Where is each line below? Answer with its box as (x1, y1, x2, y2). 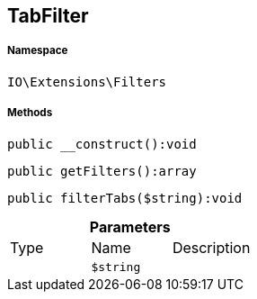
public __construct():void (7, 136, 197, 151)
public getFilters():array (7, 163, 197, 178)
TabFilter (7, 5, 89, 27)
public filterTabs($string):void (7, 190, 243, 205)
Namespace (7, 44, 68, 58)
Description (172, 238, 251, 257)
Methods (7, 106, 53, 120)
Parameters (89, 217, 171, 236)
